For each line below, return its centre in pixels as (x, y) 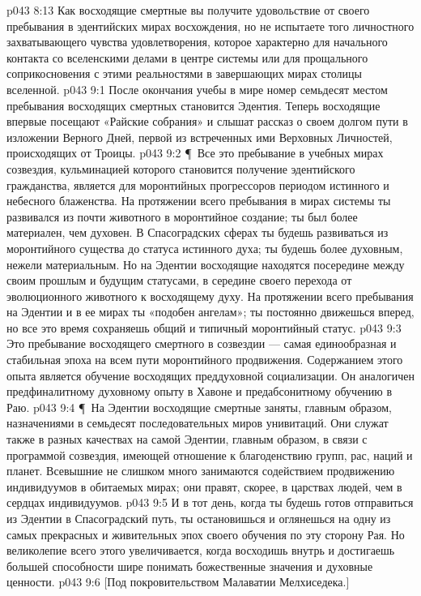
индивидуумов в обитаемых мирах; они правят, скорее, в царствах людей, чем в (204, 486)
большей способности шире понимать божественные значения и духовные (190, 566)
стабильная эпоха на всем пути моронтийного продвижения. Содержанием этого (205, 360)
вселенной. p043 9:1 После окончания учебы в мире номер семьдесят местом (197, 89)
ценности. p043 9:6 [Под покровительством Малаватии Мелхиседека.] (178, 582)
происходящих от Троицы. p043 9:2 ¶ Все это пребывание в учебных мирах (195, 153)
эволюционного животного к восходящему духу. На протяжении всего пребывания (210, 296)
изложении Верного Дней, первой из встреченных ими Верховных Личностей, (200, 137)
